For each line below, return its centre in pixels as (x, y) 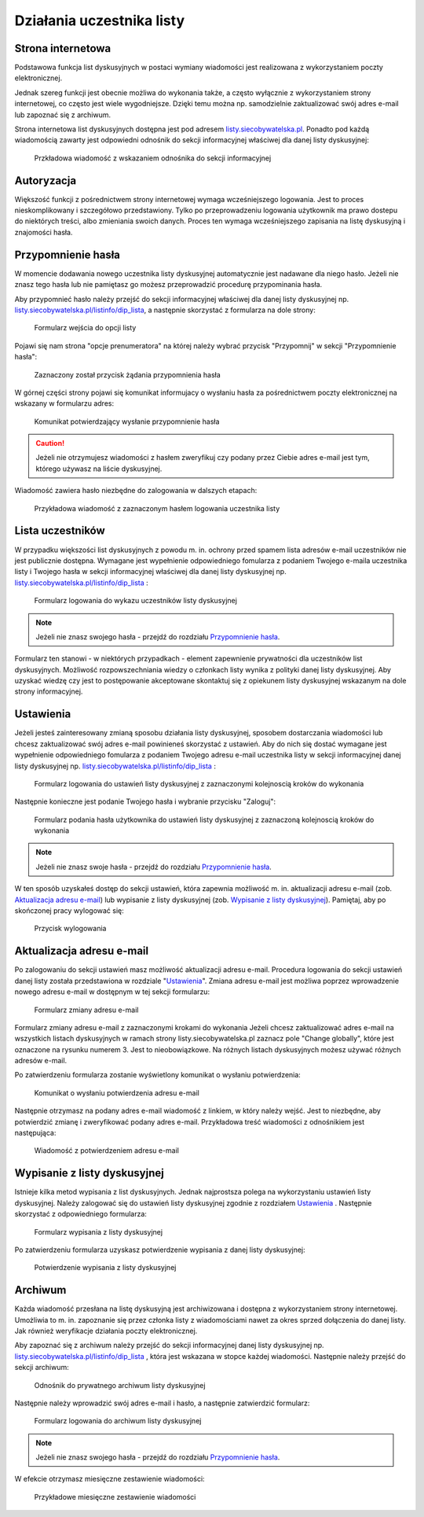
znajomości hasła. (44, 232)
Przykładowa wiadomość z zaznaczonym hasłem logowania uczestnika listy (157, 508)
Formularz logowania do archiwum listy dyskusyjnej (118, 1421)
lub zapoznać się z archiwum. (63, 115)
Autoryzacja (46, 180)
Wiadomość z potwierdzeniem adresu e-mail (107, 1151)
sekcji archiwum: (42, 1368)
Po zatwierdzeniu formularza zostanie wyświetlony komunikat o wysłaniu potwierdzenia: (158, 1075)
